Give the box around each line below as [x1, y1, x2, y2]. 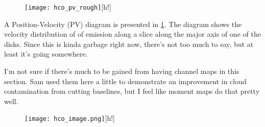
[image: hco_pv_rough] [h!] [25, 2, 111, 12]
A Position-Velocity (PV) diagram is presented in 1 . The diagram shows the [4, 18, 242, 29]
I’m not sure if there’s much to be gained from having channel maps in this [4, 66, 239, 77]
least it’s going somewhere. [4, 48, 88, 59]
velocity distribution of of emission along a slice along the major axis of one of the [4, 29, 261, 39]
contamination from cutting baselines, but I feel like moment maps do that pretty [4, 86, 260, 96]
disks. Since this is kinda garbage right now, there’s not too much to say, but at [4, 38, 254, 49]
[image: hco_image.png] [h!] [25, 113, 115, 123]
